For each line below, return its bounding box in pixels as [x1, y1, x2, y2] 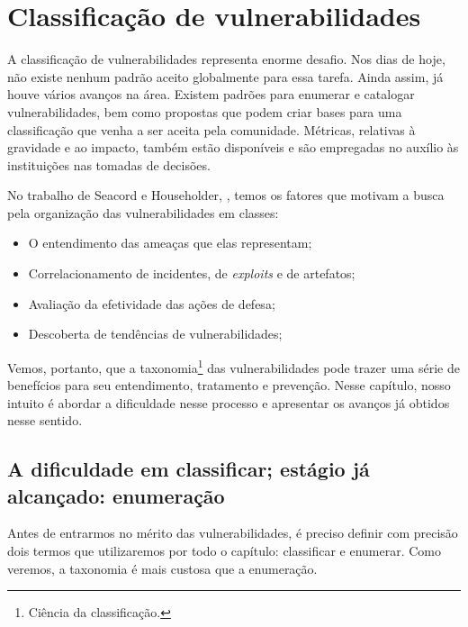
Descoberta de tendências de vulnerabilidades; [28, 324, 283, 343]
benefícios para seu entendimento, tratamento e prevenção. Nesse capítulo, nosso [7, 376, 451, 395]
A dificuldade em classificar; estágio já [7, 455, 370, 483]
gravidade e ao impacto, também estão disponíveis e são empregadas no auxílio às [7, 138, 459, 157]
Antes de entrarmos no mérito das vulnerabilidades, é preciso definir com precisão [7, 523, 458, 542]
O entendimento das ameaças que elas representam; [28, 233, 312, 252]
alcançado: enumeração [7, 481, 225, 509]
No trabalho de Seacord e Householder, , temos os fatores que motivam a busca [7, 186, 445, 204]
